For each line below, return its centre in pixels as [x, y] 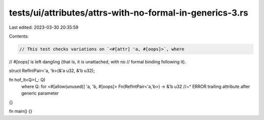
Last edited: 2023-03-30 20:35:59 [44, 27]
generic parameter [40, 93]
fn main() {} [21, 111]
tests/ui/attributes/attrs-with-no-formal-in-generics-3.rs [129, 13]
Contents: [19, 36]
